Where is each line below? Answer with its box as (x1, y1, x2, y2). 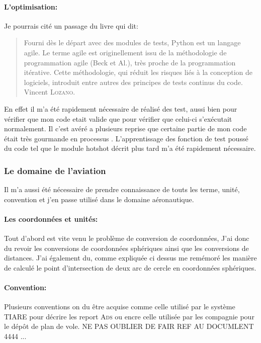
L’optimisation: (4, 1, 58, 12)
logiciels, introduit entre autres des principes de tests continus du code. (24, 76, 243, 87)
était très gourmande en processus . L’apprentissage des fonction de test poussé (4, 133, 248, 143)
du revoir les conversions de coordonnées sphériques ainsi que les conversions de (4, 242, 249, 253)
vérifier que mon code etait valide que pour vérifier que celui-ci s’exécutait (4, 113, 232, 124)
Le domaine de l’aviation (4, 164, 106, 177)
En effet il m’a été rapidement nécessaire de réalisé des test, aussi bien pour (4, 103, 237, 114)
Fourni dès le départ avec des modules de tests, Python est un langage (24, 37, 241, 48)
